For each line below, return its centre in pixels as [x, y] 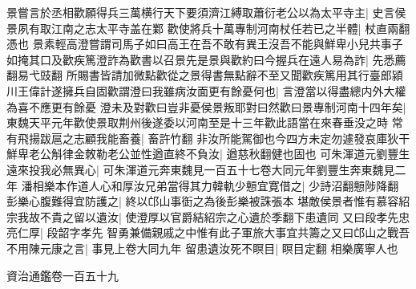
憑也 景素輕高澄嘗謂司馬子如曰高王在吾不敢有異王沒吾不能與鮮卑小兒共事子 [205, 44]
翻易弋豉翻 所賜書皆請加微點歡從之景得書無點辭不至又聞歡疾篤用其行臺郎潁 [205, 75]
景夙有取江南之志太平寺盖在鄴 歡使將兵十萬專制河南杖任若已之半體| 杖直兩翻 [208, 28]
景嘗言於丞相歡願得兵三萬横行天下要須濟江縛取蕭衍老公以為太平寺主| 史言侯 [206, 12]
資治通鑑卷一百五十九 [63, 275]
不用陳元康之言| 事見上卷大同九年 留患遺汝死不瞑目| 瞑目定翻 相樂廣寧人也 [202, 248]
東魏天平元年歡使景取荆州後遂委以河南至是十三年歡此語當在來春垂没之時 [197, 122]
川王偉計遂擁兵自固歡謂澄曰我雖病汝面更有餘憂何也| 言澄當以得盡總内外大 [201, 90]
